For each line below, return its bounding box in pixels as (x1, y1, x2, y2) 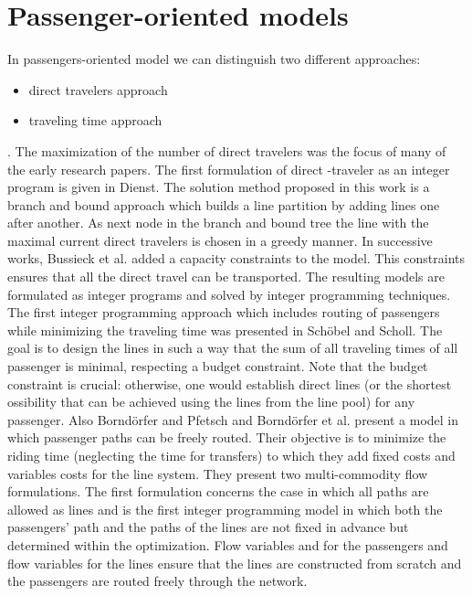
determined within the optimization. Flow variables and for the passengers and (7, 535, 448, 554)
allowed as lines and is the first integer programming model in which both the (7, 499, 443, 518)
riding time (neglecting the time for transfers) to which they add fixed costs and (7, 446, 456, 464)
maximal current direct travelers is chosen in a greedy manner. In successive (7, 230, 433, 250)
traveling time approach (28, 111, 163, 130)
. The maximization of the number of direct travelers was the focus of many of (7, 141, 446, 160)
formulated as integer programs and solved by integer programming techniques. (7, 284, 451, 303)
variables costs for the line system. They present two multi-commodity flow (7, 463, 428, 483)
